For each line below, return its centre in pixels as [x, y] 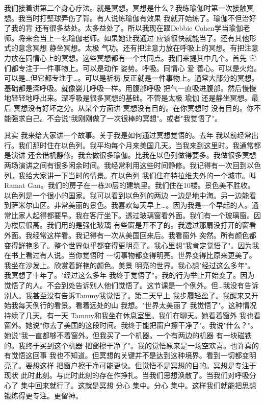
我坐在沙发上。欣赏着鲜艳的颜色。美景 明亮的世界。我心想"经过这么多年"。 [129, 265]
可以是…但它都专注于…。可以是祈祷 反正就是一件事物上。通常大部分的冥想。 [131, 78]
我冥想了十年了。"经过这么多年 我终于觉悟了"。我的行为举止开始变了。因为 [129, 275]
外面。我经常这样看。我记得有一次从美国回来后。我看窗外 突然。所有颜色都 [130, 235]
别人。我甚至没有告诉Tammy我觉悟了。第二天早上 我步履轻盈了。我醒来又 [128, 295]
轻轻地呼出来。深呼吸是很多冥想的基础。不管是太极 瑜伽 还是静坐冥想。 [131, 98]
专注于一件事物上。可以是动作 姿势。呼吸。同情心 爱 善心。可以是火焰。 [139, 68]
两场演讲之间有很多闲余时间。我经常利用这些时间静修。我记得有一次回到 [125, 165]
